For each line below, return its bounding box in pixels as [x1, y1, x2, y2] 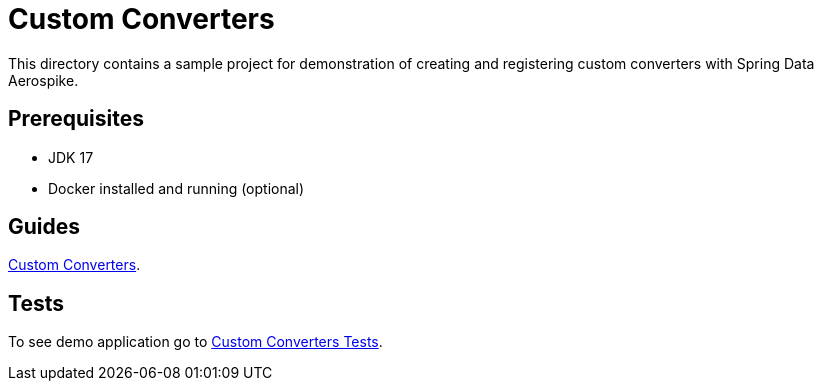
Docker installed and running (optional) [48, 179, 305, 197]
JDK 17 [48, 148, 94, 166]
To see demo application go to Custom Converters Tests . [8, 333, 383, 351]
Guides [8, 214, 81, 240]
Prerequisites [8, 106, 144, 132]
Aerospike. [8, 71, 79, 89]
